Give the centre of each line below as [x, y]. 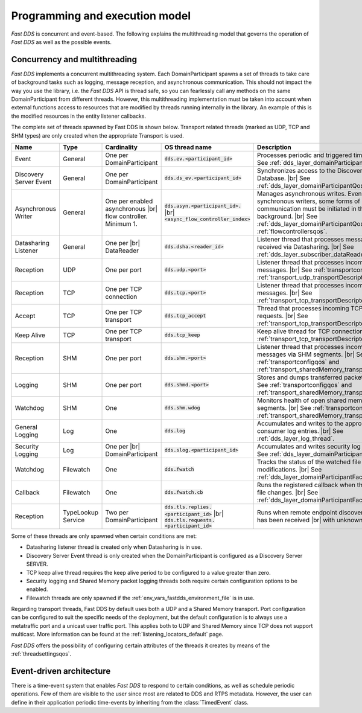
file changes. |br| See [287, 492]
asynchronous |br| [132, 208]
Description [274, 147]
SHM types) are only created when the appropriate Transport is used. [97, 135]
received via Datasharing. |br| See [305, 246]
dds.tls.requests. [190, 520]
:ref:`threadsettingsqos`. [41, 654]
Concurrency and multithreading [74, 59]
